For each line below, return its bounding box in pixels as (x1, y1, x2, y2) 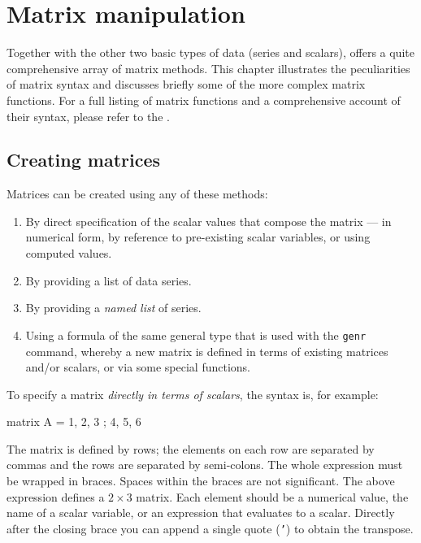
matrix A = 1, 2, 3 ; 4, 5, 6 (7, 413, 141, 430)
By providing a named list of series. (25, 299, 202, 316)
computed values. (25, 245, 112, 262)
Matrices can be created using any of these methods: (7, 185, 268, 202)
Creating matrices (7, 147, 161, 172)
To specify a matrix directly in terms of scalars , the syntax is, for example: (7, 385, 379, 402)
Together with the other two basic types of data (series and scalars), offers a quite (7, 44, 414, 61)
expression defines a (7, 488, 105, 505)
